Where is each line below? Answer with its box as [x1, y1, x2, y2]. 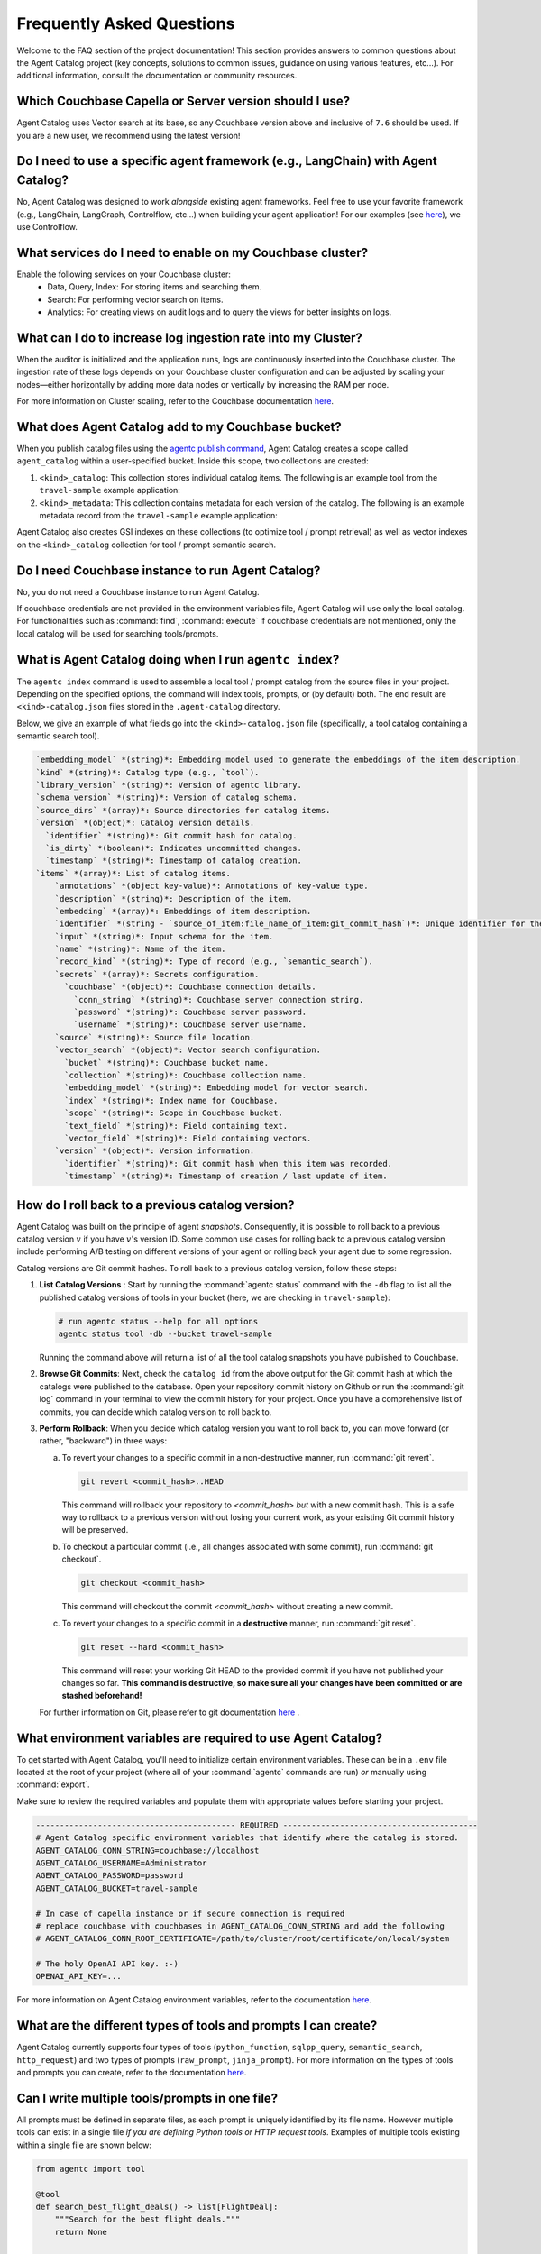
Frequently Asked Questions [16, 14, 235, 33]
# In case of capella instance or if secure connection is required [35, 1908, 345, 1919]
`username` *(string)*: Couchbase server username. [73, 1020, 307, 1030]
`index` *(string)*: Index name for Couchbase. [64, 1095, 279, 1105]
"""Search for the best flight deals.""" [54, 2214, 241, 2224]
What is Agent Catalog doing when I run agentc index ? [16, 652, 340, 667]
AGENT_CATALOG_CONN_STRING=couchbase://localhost [35, 1845, 260, 1855]
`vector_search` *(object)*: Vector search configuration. [54, 1045, 322, 1055]
